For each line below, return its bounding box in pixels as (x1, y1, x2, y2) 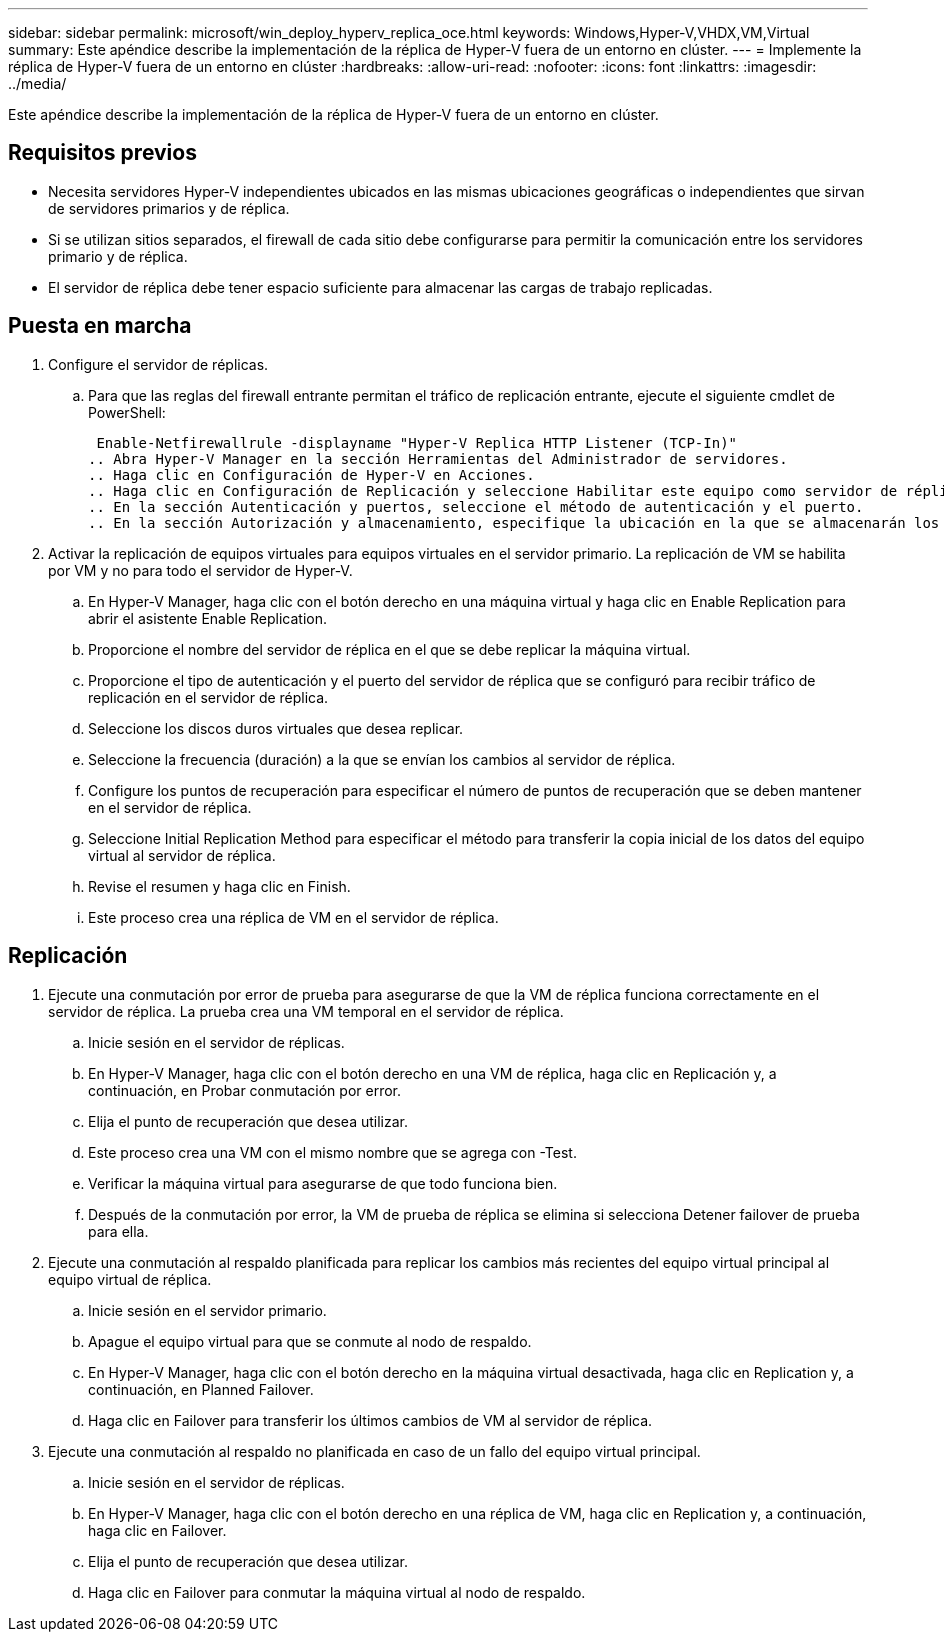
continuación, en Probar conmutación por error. (88, 1081, 401, 1099)
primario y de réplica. (48, 247, 188, 265)
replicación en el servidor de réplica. (88, 688, 329, 706)
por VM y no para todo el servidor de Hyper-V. (48, 561, 353, 579)
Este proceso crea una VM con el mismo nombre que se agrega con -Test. (88, 1143, 577, 1161)
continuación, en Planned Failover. (88, 1380, 314, 1398)
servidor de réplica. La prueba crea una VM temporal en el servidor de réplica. (48, 1002, 564, 1020)
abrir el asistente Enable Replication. (88, 609, 327, 627)
